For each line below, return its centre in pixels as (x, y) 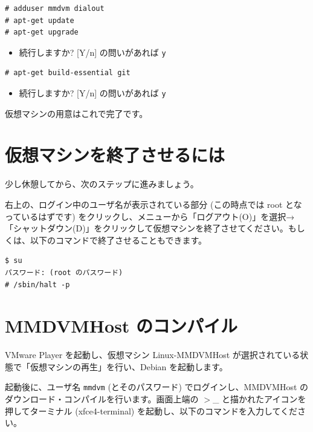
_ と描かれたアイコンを (259, 399)
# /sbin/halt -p (37, 284)
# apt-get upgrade (42, 32)
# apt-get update (40, 20)
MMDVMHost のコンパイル (121, 326)
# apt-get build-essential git (68, 73)
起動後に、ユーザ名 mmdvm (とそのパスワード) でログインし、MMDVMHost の (157, 387)
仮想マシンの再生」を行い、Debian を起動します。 (129, 366)
